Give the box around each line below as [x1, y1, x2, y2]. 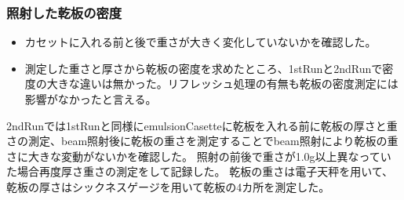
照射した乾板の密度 [6, 2, 122, 22]
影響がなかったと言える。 [24, 91, 157, 107]
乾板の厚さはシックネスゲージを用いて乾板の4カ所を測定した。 [6, 178, 330, 195]
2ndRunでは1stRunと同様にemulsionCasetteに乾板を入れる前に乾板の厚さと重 [6, 117, 398, 133]
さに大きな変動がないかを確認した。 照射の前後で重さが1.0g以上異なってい [6, 147, 391, 164]
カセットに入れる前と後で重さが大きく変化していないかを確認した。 [24, 34, 377, 50]
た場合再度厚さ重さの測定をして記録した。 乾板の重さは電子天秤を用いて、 [6, 163, 394, 180]
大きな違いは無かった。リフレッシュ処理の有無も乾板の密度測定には [46, 75, 399, 92]
